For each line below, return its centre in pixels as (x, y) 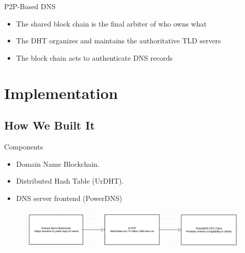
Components (24, 146)
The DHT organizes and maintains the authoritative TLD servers (118, 41)
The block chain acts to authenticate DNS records (94, 57)
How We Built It (50, 125)
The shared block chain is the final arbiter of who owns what (111, 23)
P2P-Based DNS (30, 6)
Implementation (61, 93)
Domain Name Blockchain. (58, 163)
